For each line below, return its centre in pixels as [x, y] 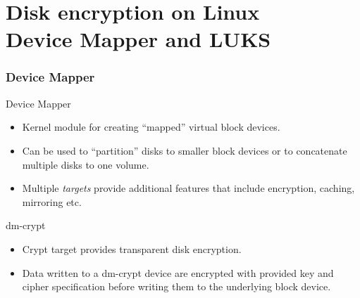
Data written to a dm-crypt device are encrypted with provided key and [178, 272]
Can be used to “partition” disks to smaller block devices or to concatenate [185, 150]
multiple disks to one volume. [86, 164]
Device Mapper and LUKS [138, 39]
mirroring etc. [52, 201]
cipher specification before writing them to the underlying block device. [176, 286]
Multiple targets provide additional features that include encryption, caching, [188, 188]
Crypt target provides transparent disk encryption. [132, 248]
